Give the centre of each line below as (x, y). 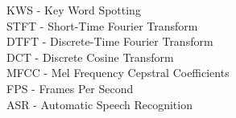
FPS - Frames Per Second (70, 88)
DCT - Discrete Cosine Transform (90, 57)
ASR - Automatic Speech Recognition (99, 104)
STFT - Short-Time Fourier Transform (102, 25)
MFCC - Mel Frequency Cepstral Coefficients (118, 73)
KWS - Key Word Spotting (74, 10)
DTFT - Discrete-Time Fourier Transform (110, 41)
